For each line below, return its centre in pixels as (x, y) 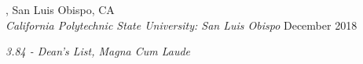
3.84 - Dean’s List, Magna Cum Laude (98, 51)
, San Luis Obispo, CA (60, 9)
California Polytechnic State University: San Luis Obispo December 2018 (181, 25)
